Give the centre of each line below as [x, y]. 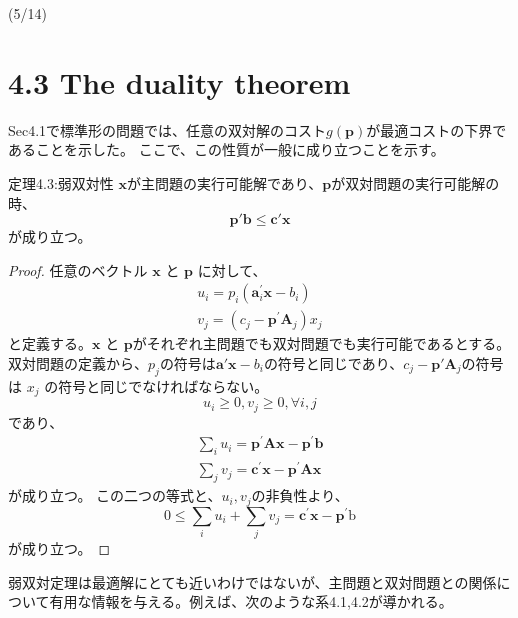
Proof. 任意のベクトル [78, 269]
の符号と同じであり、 [333, 362]
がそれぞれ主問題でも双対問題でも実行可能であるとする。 [321, 343]
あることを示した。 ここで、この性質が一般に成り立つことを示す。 [226, 149]
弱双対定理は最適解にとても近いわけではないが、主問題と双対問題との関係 [252, 581]
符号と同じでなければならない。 [163, 385]
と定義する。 [50, 343]
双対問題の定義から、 [78, 362]
